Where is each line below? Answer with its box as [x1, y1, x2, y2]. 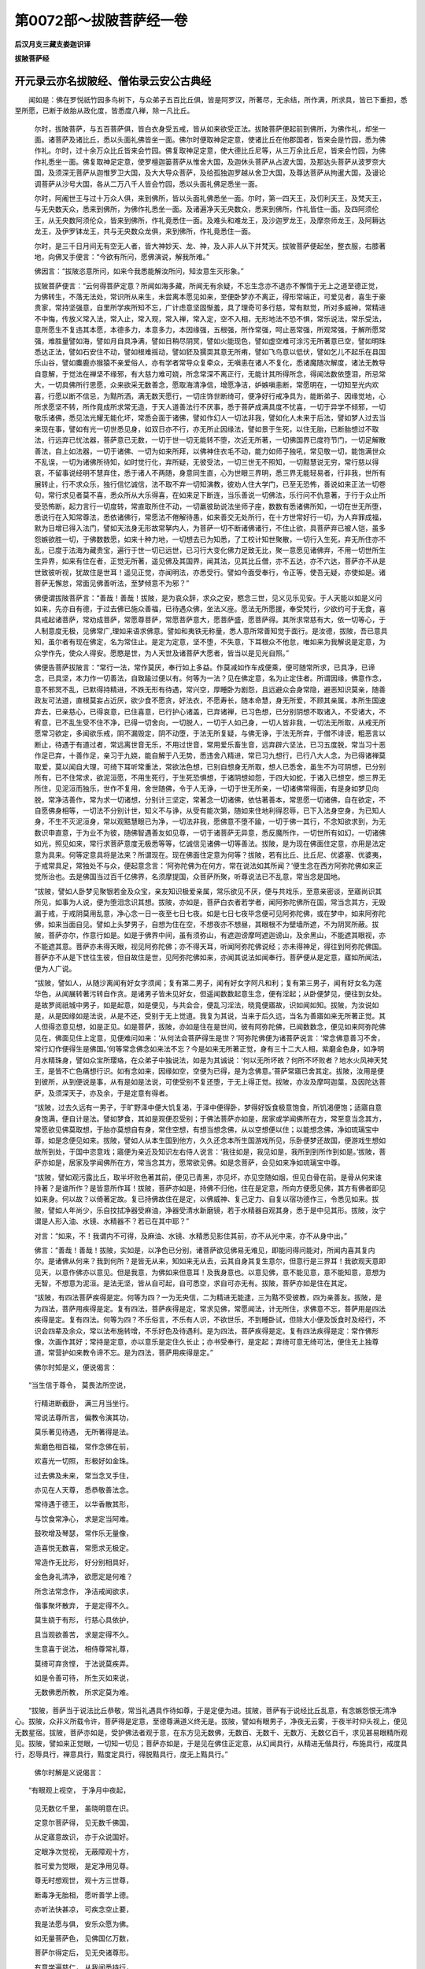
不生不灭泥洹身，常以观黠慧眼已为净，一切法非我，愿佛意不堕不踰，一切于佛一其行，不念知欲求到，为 [47, 817, 379, 826]
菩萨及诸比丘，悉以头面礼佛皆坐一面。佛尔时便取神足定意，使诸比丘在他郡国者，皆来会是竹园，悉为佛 [54, 135, 386, 145]
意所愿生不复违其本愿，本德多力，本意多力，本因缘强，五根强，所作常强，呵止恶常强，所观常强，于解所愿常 [34, 325, 386, 335]
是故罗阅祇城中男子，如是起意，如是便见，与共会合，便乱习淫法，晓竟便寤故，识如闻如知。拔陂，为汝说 [34, 1000, 372, 1010]
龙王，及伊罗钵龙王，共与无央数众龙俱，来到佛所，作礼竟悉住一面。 [34, 227, 255, 236]
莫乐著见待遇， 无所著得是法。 [34, 1427, 133, 1437]
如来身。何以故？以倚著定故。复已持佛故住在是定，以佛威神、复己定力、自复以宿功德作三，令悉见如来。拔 [34, 1194, 379, 1204]
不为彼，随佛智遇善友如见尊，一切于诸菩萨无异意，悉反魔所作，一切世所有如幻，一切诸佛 [95, 828, 386, 837]
